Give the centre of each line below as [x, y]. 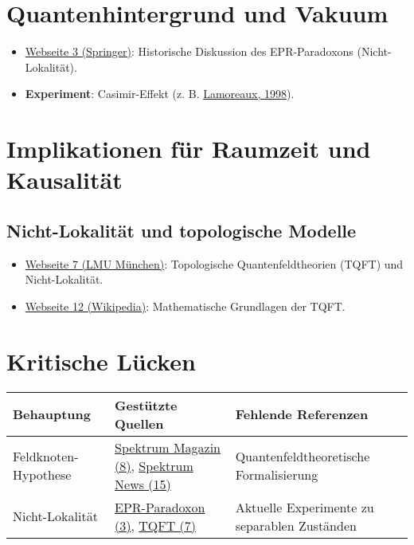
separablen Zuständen [296, 525]
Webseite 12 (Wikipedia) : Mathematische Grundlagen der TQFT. [185, 306]
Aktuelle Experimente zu [305, 507]
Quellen [139, 423]
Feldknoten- [46, 457]
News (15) [143, 484]
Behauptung [52, 414]
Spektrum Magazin [168, 447]
